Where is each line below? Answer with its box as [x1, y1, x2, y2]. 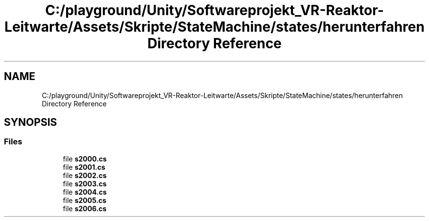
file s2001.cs [63, 162, 105, 171]
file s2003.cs [63, 179, 107, 188]
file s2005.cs [63, 196, 107, 204]
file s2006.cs [63, 204, 107, 213]
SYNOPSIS [4, 116, 57, 129]
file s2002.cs [63, 171, 107, 180]
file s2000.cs [63, 154, 107, 163]
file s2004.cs [63, 187, 107, 196]
